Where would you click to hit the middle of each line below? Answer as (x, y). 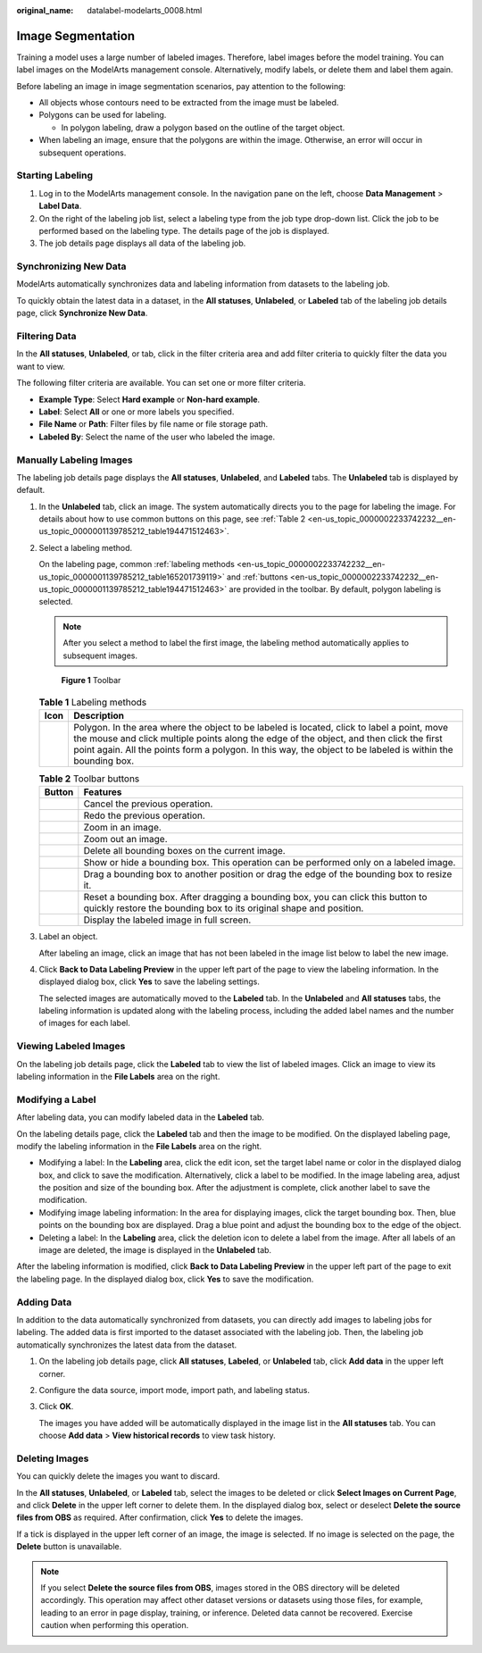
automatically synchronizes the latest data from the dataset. (127, 1345)
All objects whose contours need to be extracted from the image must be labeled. (189, 103)
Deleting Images (53, 1458)
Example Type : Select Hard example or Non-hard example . (150, 399)
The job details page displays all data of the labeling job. (142, 243)
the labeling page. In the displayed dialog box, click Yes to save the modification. (165, 1279)
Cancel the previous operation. (148, 804)
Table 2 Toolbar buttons (89, 779)
